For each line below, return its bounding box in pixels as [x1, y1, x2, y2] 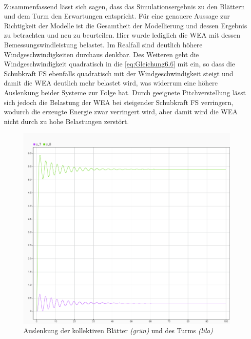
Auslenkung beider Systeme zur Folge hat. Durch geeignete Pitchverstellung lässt [4, 87, 246, 97]
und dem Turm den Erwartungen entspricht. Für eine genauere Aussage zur [4, 11, 230, 21]
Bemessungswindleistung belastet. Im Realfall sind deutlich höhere [4, 39, 203, 49]
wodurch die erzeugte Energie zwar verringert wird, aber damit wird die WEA [4, 106, 238, 117]
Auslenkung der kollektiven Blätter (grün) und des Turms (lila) [23, 325, 213, 336]
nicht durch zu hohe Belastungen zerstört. [4, 116, 129, 126]
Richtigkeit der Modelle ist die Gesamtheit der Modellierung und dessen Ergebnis [4, 20, 247, 30]
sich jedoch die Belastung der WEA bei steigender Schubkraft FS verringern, [4, 97, 233, 107]
